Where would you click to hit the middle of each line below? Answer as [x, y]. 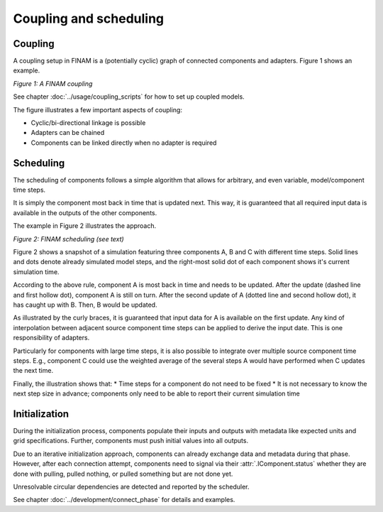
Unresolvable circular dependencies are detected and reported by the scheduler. [131, 486]
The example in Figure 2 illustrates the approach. [85, 226]
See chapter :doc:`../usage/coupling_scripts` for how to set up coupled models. [129, 97]
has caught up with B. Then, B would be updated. [85, 305]
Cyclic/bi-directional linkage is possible [88, 123]
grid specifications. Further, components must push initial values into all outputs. [131, 441]
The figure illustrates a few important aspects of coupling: [98, 109]
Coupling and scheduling [89, 18]
